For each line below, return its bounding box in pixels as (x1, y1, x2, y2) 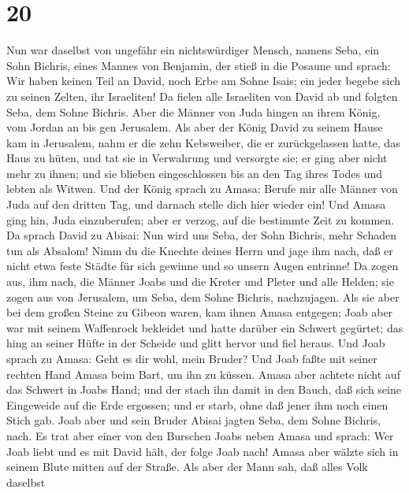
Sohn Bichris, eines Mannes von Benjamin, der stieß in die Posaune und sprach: (6, 57, 391, 73)
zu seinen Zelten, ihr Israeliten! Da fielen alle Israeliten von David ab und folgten (6, 87, 398, 104)
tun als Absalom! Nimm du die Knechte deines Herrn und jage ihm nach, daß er (6, 242, 393, 258)
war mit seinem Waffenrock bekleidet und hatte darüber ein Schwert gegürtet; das (6, 319, 403, 335)
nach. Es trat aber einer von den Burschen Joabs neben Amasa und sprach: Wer (6, 427, 394, 443)
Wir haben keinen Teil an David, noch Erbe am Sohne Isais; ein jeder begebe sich (6, 72, 401, 89)
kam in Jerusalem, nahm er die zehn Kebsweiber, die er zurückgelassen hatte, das (6, 134, 400, 150)
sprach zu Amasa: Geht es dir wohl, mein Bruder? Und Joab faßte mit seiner (6, 350, 377, 366)
